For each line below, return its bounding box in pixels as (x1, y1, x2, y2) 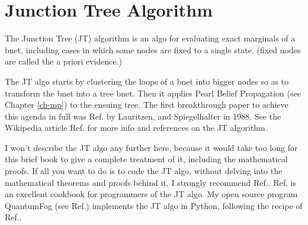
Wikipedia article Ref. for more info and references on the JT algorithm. (5, 121, 268, 134)
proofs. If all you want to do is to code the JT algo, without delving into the (5, 165, 283, 177)
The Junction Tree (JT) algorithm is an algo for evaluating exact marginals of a (5, 32, 296, 44)
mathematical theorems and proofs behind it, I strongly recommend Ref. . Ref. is (5, 176, 297, 188)
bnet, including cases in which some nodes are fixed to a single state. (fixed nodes (5, 43, 301, 56)
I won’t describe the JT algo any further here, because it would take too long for (5, 141, 298, 153)
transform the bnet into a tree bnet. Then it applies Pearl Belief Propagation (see (5, 86, 301, 99)
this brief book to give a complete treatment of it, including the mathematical (5, 153, 288, 165)
